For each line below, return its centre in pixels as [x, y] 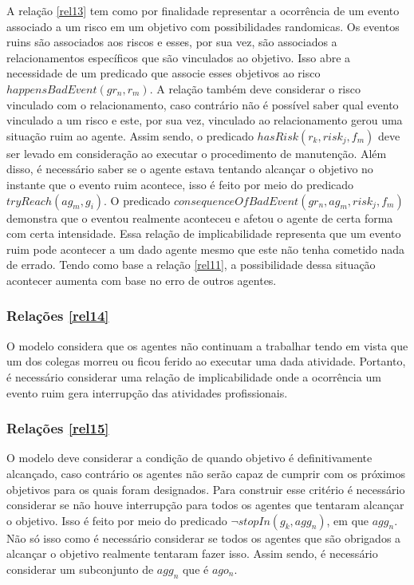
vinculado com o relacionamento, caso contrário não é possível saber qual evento [203, 104]
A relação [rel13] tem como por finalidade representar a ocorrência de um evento [203, 10]
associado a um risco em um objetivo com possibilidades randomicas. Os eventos [203, 26]
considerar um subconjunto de [80, 569]
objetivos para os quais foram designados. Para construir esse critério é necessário [206, 489]
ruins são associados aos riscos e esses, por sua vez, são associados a [172, 42]
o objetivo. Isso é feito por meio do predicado [117, 520]
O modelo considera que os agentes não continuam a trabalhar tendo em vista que [207, 345]
